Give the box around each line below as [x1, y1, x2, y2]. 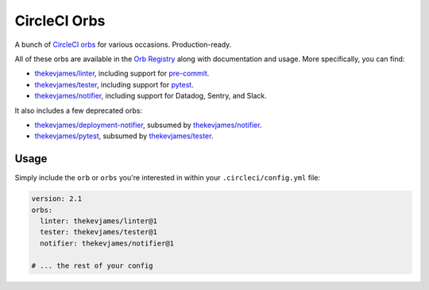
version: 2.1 [31, 195, 83, 203]
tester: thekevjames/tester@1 [40, 227, 158, 237]
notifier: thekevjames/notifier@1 [40, 238, 175, 248]
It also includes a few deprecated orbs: [14, 106, 143, 115]
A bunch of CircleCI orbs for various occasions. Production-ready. [14, 40, 232, 49]
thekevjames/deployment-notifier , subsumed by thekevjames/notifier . [34, 120, 262, 130]
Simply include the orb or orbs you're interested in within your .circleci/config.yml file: [14, 173, 321, 183]
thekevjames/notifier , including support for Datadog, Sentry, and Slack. [34, 91, 267, 101]
